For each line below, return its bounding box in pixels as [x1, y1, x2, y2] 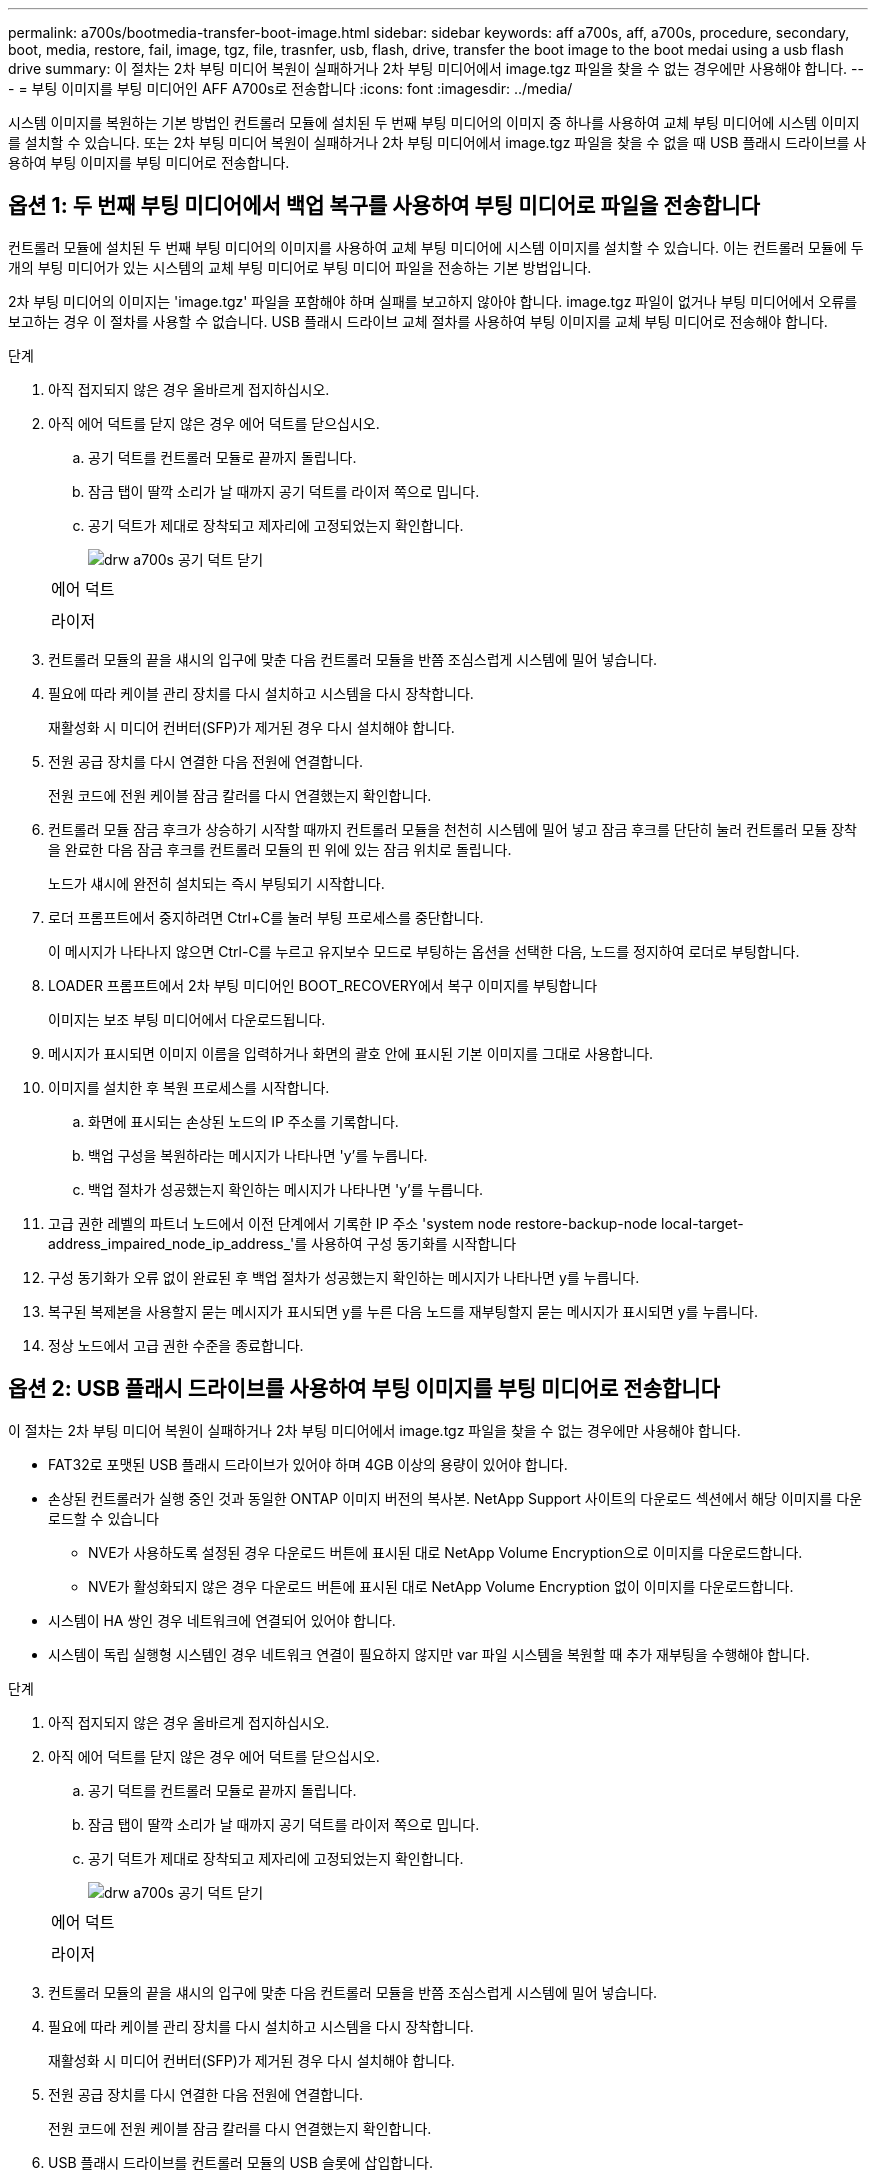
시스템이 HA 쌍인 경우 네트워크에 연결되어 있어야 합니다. [48, 1611, 396, 1629]
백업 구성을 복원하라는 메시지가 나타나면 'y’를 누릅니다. [88, 1146, 428, 1164]
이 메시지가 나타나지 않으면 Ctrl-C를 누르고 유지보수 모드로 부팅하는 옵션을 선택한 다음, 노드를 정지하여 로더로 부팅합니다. [48, 942, 800, 960]
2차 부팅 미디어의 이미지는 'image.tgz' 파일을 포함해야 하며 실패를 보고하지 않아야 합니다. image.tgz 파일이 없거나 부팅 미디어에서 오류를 [8, 292, 858, 310]
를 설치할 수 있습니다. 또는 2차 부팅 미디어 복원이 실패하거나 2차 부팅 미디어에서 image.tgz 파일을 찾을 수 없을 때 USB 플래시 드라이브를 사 [8, 134, 867, 151]
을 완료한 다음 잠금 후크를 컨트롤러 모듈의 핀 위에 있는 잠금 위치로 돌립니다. [48, 840, 512, 858]
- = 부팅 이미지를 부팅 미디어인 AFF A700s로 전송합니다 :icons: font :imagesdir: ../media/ [8, 80, 573, 97]
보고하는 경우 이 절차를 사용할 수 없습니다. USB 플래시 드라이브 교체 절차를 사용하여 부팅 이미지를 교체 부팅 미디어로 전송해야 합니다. [8, 312, 828, 330]
